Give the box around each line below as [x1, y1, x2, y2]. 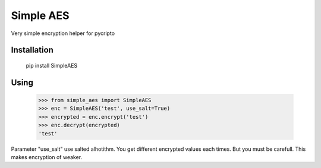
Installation [11, 45, 53, 55]
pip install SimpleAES [26, 62, 78, 69]
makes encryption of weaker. [11, 153, 83, 160]
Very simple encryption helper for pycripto [11, 30, 115, 37]
